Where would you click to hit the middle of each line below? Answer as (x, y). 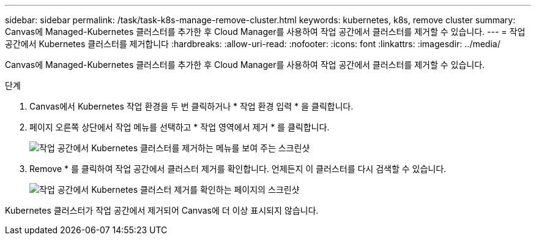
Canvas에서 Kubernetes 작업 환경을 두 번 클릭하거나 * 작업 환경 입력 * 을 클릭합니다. (192, 106)
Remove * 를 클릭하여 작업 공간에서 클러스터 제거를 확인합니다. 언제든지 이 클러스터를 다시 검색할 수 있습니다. (238, 169)
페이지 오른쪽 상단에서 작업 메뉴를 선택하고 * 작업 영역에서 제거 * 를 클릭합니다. (180, 127)
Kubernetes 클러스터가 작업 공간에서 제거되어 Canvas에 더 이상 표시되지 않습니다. (162, 210)
